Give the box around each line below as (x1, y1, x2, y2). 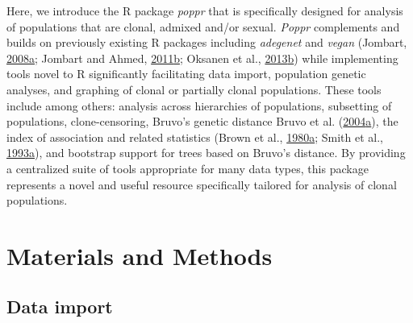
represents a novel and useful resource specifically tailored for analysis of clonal (6, 176, 397, 193)
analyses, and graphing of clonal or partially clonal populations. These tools (6, 81, 382, 97)
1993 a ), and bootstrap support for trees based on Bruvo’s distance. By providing (6, 144, 406, 161)
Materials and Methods (6, 238, 273, 271)
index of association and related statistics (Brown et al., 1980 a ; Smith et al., (6, 128, 383, 145)
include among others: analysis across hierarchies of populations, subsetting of (6, 97, 392, 114)
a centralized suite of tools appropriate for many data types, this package (6, 159, 369, 176)
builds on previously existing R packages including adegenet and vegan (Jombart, (6, 34, 407, 51)
